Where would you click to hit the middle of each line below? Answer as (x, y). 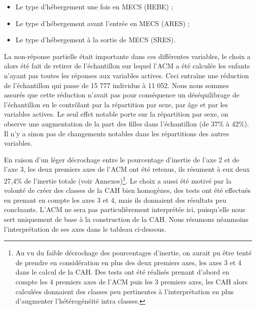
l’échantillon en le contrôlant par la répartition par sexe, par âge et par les (116, 104)
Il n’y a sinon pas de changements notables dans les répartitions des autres (117, 133)
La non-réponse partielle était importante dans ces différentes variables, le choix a (127, 56)
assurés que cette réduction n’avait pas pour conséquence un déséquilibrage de (122, 95)
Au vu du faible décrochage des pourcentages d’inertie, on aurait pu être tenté (133, 253)
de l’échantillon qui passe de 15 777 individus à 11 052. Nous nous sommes (116, 85)
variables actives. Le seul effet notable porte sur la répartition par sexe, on (116, 114)
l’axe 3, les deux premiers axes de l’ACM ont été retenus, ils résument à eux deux (127, 169)
